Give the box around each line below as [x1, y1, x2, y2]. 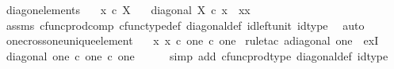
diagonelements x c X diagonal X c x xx [6, 2, 251, 17]
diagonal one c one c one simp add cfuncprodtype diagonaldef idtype [6, 47, 388, 64]
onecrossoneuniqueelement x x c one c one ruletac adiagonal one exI [6, 32, 379, 49]
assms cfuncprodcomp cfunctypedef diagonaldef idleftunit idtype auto [6, 16, 365, 33]
